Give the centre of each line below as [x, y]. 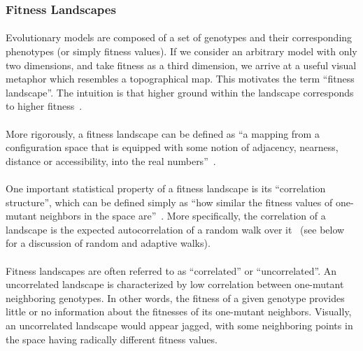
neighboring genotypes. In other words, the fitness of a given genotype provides [175, 298]
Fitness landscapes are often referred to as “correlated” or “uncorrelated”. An [171, 270]
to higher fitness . [44, 106]
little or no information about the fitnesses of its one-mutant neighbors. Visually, [179, 311]
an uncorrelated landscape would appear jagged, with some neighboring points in [179, 325]
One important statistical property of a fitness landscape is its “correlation [166, 188]
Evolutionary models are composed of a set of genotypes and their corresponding [179, 37]
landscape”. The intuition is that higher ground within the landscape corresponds [180, 92]
